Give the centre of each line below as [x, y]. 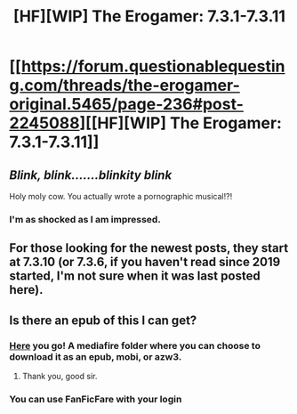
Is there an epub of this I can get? [103, 320]
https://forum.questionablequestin [153, 66]
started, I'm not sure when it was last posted [135, 276]
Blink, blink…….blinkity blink [91, 175]
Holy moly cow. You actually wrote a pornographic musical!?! [121, 196]
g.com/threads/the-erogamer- [124, 85]
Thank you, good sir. [60, 376]
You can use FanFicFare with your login [96, 399]
